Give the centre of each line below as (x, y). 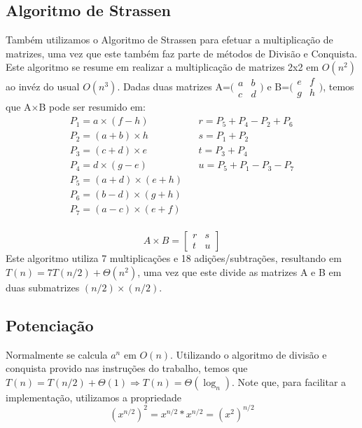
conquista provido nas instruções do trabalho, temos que (127, 368)
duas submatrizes (43, 287)
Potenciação (50, 325)
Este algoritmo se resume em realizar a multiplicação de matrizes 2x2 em (162, 67)
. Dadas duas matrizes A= (174, 87)
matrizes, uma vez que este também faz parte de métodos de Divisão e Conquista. (182, 53)
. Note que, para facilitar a (289, 381)
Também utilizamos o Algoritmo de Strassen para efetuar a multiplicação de (169, 40)
